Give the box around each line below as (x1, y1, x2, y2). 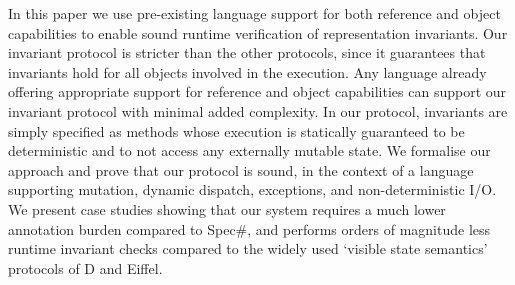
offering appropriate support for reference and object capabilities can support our (8, 81, 507, 102)
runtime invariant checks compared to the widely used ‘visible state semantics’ (8, 238, 488, 259)
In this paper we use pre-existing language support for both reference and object (8, 3, 501, 23)
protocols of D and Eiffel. (8, 257, 163, 278)
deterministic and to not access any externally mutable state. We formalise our (8, 140, 491, 161)
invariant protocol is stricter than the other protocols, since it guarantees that (8, 42, 486, 63)
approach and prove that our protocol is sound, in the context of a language (8, 159, 474, 180)
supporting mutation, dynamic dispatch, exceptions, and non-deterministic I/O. (8, 179, 497, 200)
